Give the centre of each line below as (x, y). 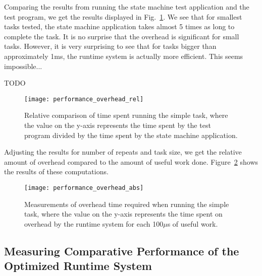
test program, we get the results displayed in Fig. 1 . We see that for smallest (123, 16)
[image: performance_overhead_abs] (84, 188)
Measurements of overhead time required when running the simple (127, 204)
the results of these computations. (56, 171)
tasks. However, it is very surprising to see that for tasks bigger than (110, 46)
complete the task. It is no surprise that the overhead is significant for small (122, 36)
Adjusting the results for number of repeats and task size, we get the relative (123, 152)
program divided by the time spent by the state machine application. (131, 135)
